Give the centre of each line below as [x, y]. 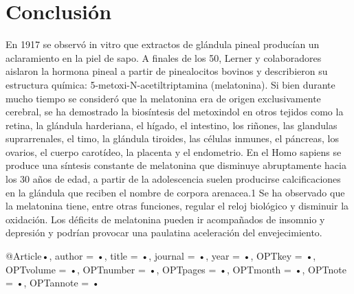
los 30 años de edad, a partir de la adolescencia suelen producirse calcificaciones [173, 179]
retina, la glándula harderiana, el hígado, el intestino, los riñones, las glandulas [172, 125]
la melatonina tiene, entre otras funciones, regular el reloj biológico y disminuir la [177, 206]
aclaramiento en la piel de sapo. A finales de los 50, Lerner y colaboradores [164, 57]
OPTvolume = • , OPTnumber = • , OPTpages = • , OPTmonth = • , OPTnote [176, 269]
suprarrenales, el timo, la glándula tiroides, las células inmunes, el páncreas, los [172, 138]
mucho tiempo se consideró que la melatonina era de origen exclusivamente [163, 98]
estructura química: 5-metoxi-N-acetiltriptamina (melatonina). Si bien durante [170, 84]
